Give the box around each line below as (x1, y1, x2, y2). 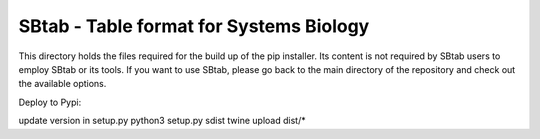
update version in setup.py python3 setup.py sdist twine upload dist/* (18, 115, 306, 127)
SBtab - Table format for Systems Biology (18, 15, 370, 37)
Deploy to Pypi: (18, 96, 82, 108)
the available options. (18, 78, 107, 90)
